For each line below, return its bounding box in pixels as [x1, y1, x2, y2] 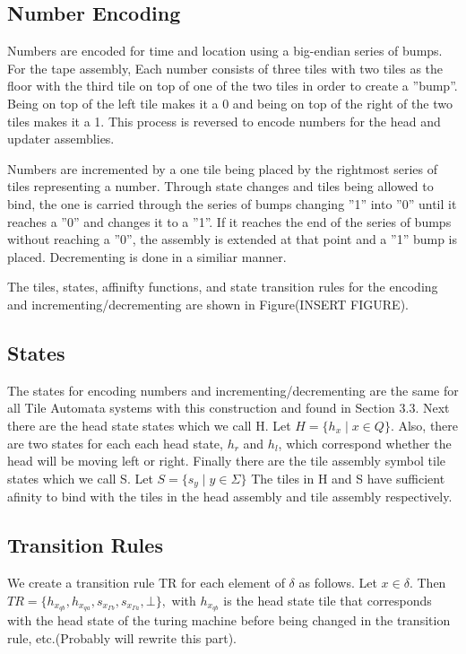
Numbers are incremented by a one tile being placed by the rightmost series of [7, 159, 437, 178]
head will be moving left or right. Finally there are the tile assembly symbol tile [7, 451, 446, 470]
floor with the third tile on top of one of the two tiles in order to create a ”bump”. [7, 76, 458, 95]
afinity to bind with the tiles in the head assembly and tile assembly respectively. [7, 487, 453, 506]
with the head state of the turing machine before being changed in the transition [7, 611, 451, 630]
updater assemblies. [7, 129, 115, 148]
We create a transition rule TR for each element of [7, 572, 285, 591]
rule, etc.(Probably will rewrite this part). [7, 628, 237, 647]
